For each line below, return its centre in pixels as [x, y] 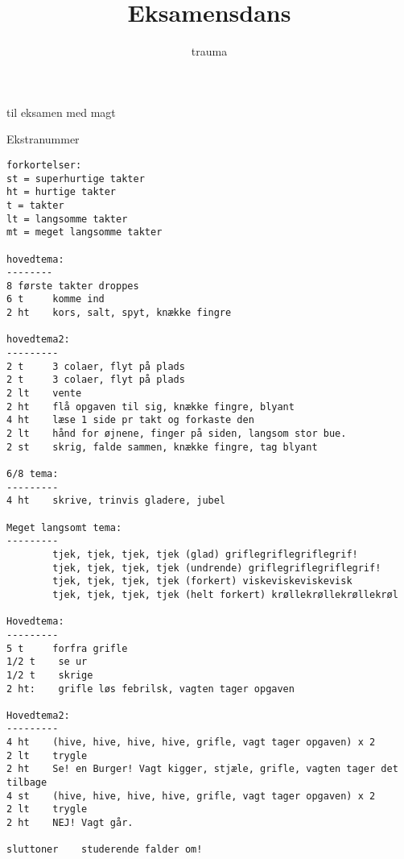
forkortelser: [44, 165]
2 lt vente [44, 394]
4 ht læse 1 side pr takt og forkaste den [130, 420]
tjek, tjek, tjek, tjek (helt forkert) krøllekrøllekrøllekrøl [225, 594]
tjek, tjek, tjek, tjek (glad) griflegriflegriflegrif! [205, 554]
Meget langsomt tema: [64, 527]
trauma [209, 51]
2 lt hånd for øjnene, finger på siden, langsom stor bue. [177, 434]
